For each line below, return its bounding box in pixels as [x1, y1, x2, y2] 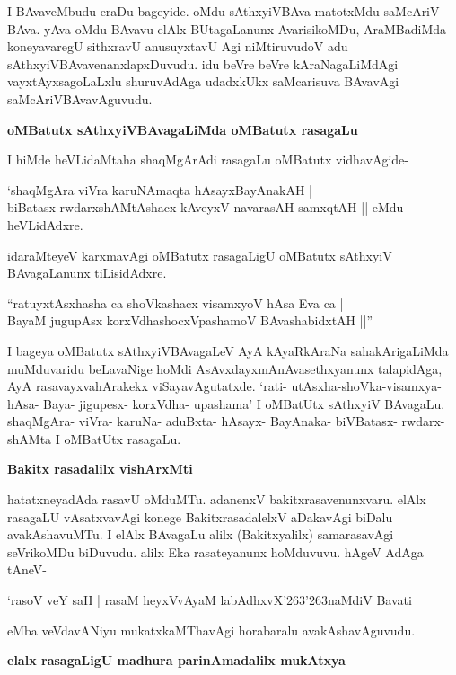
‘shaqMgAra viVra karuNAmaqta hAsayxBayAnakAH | [7, 180, 313, 199]
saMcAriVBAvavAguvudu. [7, 89, 153, 108]
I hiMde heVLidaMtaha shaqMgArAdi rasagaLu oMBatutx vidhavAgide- [7, 150, 408, 169]
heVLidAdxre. [7, 215, 83, 234]
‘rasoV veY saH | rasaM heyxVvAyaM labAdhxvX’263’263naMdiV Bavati [7, 591, 412, 609]
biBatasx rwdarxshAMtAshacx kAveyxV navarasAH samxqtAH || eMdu [7, 198, 404, 217]
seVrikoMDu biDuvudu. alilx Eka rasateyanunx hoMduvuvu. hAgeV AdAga [7, 542, 424, 561]
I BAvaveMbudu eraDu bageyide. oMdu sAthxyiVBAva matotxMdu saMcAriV [7, 2, 440, 20]
